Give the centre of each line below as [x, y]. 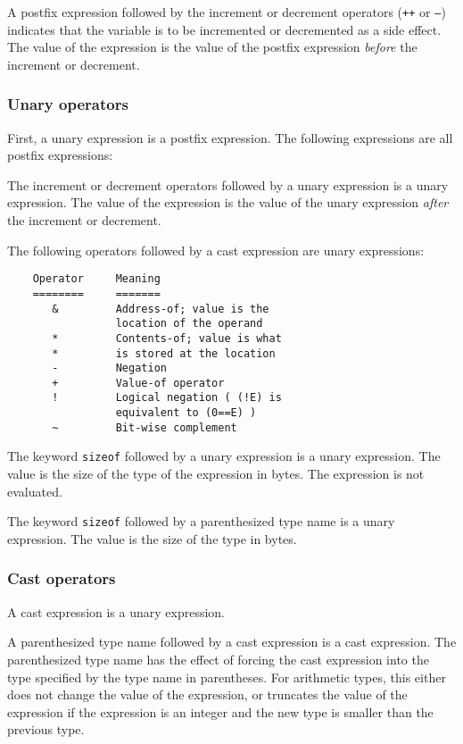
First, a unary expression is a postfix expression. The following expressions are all [230, 137]
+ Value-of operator [138, 383]
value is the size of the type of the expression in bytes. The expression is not [216, 474]
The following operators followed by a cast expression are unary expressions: [216, 250]
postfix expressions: [60, 155]
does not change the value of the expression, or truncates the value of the [207, 694]
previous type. [46, 729]
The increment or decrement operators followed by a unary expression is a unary [228, 184]
